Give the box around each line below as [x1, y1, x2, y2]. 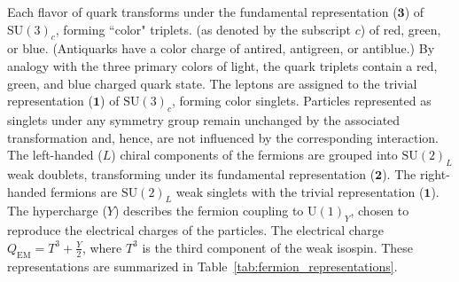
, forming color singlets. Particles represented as [171, 91, 432, 110]
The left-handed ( [7, 145, 103, 164]
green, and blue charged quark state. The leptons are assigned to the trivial [7, 74, 417, 92]
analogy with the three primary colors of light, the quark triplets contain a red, [7, 56, 438, 74]
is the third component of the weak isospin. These [142, 238, 414, 256]
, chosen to [350, 201, 409, 220]
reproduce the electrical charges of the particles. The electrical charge [7, 221, 385, 239]
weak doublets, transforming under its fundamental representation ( [7, 164, 376, 183]
